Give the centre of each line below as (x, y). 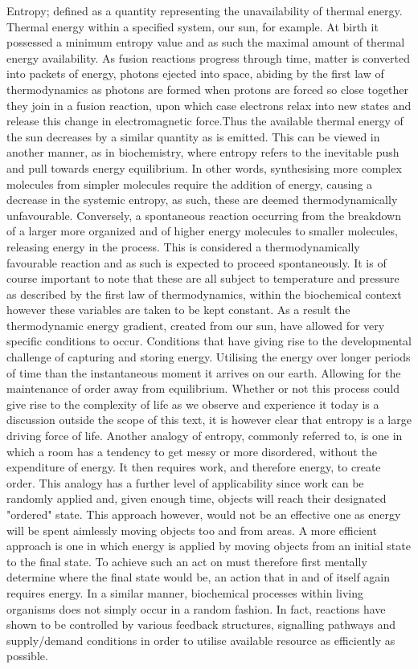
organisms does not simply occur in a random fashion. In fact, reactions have (196, 608)
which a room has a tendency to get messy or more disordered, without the (192, 451)
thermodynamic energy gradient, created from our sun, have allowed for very (196, 325)
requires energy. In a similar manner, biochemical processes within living (185, 592)
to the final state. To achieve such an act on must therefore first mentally (187, 561)
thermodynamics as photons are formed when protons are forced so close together (208, 89)
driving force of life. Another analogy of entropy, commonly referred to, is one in (205, 436)
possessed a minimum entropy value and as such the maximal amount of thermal (206, 42)
